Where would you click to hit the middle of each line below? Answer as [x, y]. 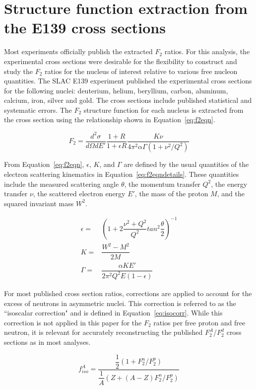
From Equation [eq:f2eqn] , [44, 164]
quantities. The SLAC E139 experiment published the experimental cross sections [128, 81]
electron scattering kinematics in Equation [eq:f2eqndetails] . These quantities [122, 174]
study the [19, 71]
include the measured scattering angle [62, 184]
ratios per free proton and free [199, 322]
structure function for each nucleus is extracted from [163, 110]
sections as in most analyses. [47, 342]
